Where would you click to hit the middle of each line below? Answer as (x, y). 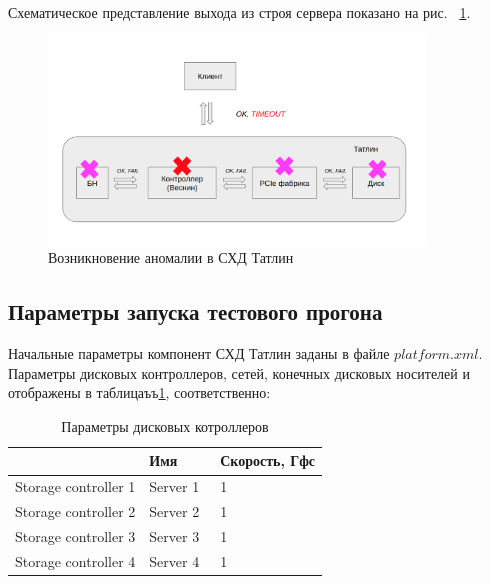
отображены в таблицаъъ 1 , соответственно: (139, 392)
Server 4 (174, 560)
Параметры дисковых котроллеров (165, 425)
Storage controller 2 (75, 511)
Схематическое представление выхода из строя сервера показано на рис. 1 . (239, 12)
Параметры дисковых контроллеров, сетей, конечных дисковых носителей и (239, 372)
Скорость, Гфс (268, 460)
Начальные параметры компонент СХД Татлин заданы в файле (199, 353)
